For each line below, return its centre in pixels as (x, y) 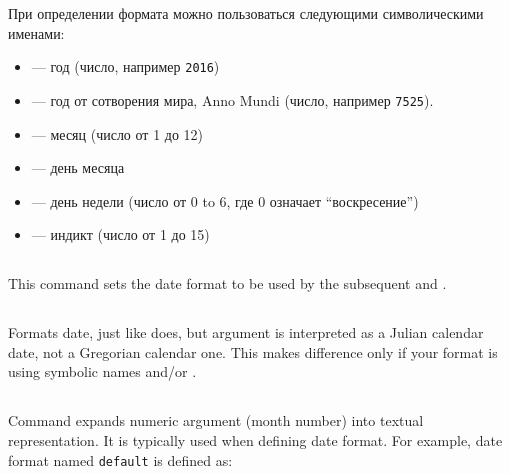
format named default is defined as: (120, 459)
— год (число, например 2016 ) (125, 66)
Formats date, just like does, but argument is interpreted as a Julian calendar (246, 332)
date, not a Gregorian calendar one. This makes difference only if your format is (253, 351)
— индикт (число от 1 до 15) (120, 234)
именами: (36, 32)
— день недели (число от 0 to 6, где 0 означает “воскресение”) (225, 200)
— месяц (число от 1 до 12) (117, 133)
